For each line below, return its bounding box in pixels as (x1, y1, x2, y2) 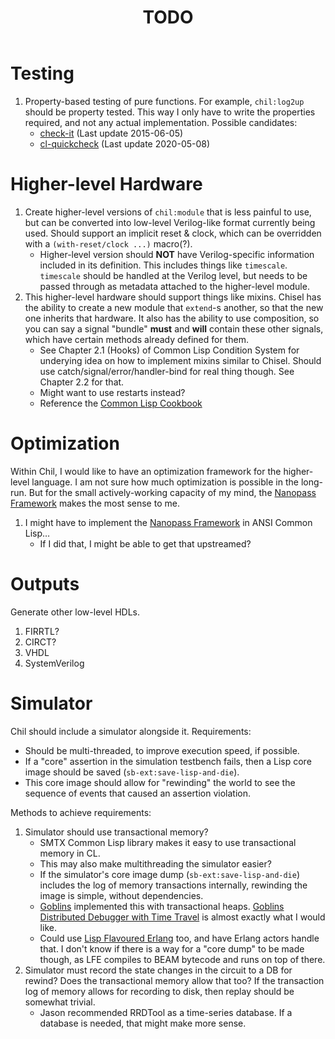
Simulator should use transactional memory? (24, 826, 209, 838)
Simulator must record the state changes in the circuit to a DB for (24, 964, 293, 976)
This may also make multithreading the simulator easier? (39, 857, 272, 870)
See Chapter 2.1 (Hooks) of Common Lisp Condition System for (39, 344, 300, 356)
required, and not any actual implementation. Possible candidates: (24, 116, 298, 128)
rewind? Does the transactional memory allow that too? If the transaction (24, 974, 325, 986)
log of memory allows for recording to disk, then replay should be (24, 985, 295, 997)
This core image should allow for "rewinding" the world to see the (24, 776, 296, 788)
